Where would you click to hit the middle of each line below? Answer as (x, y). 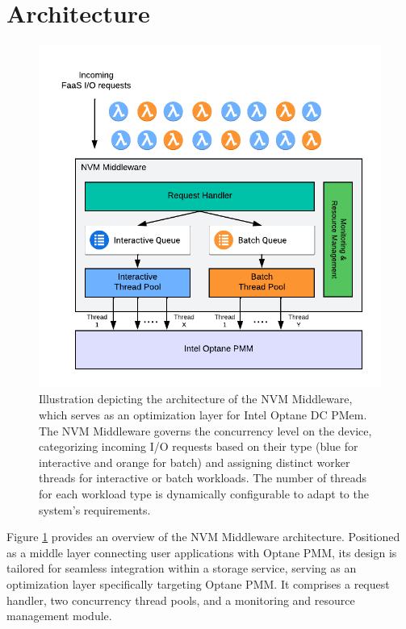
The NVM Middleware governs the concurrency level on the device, (205, 430)
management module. (59, 616)
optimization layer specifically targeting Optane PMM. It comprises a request (198, 584)
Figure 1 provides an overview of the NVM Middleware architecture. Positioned (203, 537)
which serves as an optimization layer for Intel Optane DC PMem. (203, 415)
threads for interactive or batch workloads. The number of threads (203, 478)
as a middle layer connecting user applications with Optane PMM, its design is (202, 552)
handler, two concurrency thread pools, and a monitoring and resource (181, 600)
